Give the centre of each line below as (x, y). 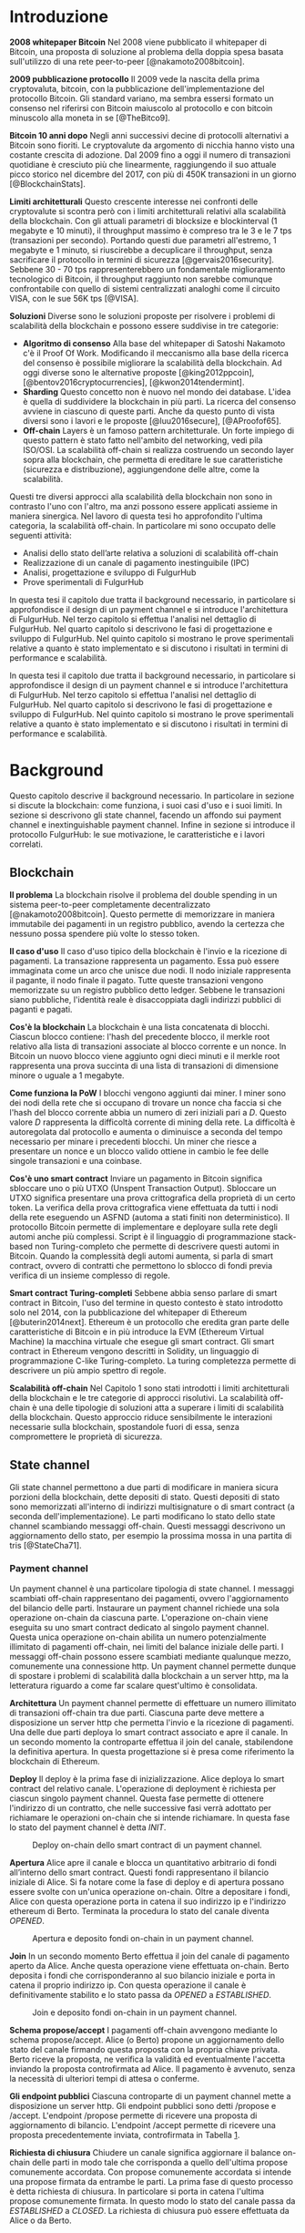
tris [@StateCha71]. (46, 1545)
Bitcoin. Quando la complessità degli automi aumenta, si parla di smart (142, 1256)
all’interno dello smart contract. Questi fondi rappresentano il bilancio (139, 1872)
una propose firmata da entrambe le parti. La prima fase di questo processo (152, 2181)
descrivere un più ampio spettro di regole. (88, 1370)
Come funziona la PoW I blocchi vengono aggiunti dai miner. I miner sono (148, 1093)
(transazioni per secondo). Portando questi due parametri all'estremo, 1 (143, 240)
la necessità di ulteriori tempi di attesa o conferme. (105, 2078)
